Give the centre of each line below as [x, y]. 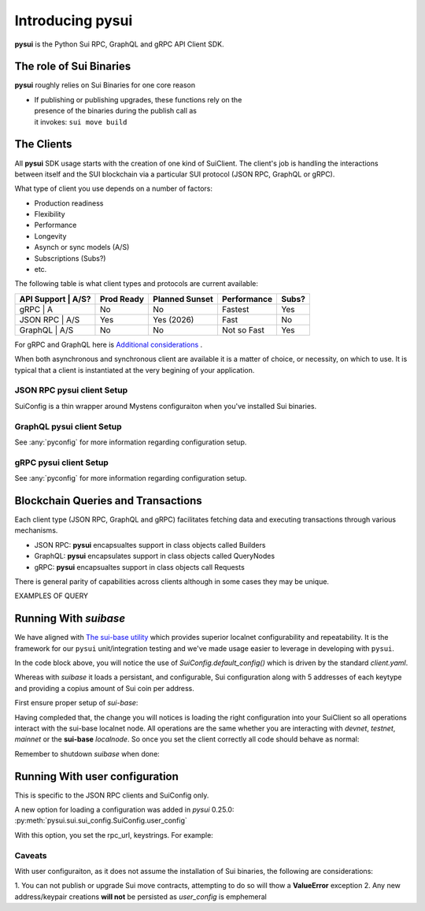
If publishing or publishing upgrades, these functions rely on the [138, 99]
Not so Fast [243, 329]
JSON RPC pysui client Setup [71, 390]
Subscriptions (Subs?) [70, 258]
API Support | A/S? [55, 299]
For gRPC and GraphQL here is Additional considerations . [109, 344]
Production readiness [69, 203]
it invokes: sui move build [81, 121]
